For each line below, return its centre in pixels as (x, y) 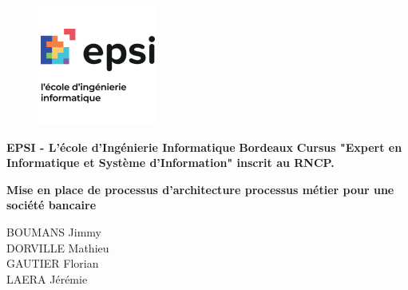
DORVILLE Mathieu (58, 247)
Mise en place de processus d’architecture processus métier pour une (200, 189)
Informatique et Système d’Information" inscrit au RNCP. (170, 163)
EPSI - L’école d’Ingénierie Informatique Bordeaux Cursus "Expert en (204, 147)
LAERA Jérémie (47, 278)
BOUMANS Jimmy (54, 231)
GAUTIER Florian (53, 263)
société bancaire (51, 205)
